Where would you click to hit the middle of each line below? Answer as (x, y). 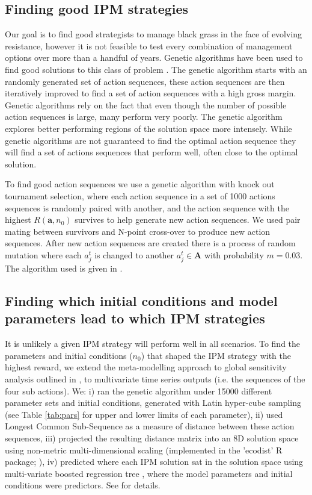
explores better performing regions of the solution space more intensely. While (148, 128)
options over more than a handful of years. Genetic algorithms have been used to (154, 58)
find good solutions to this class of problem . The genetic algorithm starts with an (156, 69)
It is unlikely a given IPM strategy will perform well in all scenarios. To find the (153, 344)
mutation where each (43, 254)
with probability (234, 254)
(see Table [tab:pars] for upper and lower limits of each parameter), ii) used (144, 414)
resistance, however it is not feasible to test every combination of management (149, 45)
